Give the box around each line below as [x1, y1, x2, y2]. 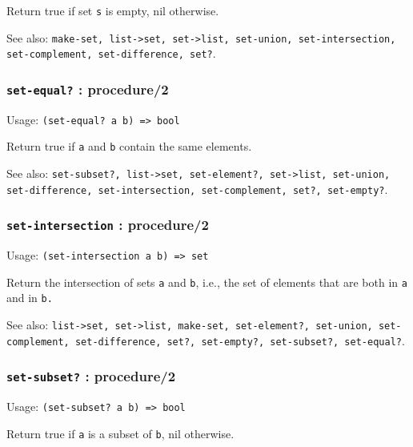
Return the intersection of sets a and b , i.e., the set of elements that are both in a [6, 273, 407, 290]
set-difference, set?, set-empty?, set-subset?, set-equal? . [74, 332, 405, 348]
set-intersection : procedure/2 [6, 215, 209, 235]
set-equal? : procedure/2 [6, 79, 169, 99]
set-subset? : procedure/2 [6, 366, 176, 386]
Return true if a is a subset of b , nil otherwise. [6, 425, 235, 441]
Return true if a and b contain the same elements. [6, 138, 252, 155]
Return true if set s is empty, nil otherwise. [6, 2, 219, 18]
